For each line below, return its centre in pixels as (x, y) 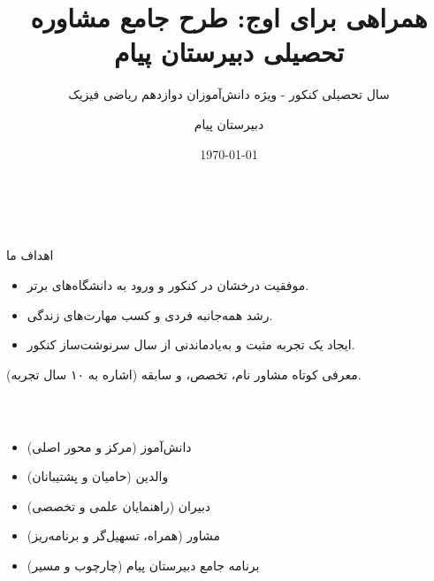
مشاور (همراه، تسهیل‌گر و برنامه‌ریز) (124, 535)
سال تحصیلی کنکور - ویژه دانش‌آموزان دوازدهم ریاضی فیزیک (229, 94)
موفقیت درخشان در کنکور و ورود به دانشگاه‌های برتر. (168, 284)
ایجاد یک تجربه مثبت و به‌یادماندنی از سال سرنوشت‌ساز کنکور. (191, 344)
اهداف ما (30, 255)
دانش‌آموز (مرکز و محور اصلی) (109, 446)
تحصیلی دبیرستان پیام (229, 52)
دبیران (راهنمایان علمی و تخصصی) (119, 505)
